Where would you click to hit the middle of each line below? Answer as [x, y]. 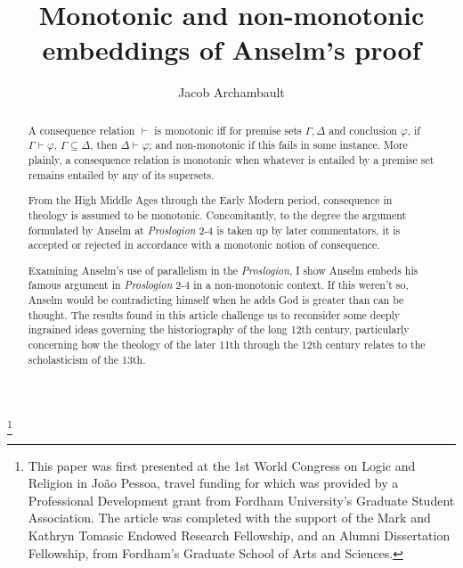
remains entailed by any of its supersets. [121, 174]
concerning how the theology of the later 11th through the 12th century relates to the [227, 345]
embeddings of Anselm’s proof [231, 49]
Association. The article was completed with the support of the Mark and [229, 518]
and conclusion [363, 130]
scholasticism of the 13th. [87, 359]
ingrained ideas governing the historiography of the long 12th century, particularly [219, 329]
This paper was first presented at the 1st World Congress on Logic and [222, 465]
